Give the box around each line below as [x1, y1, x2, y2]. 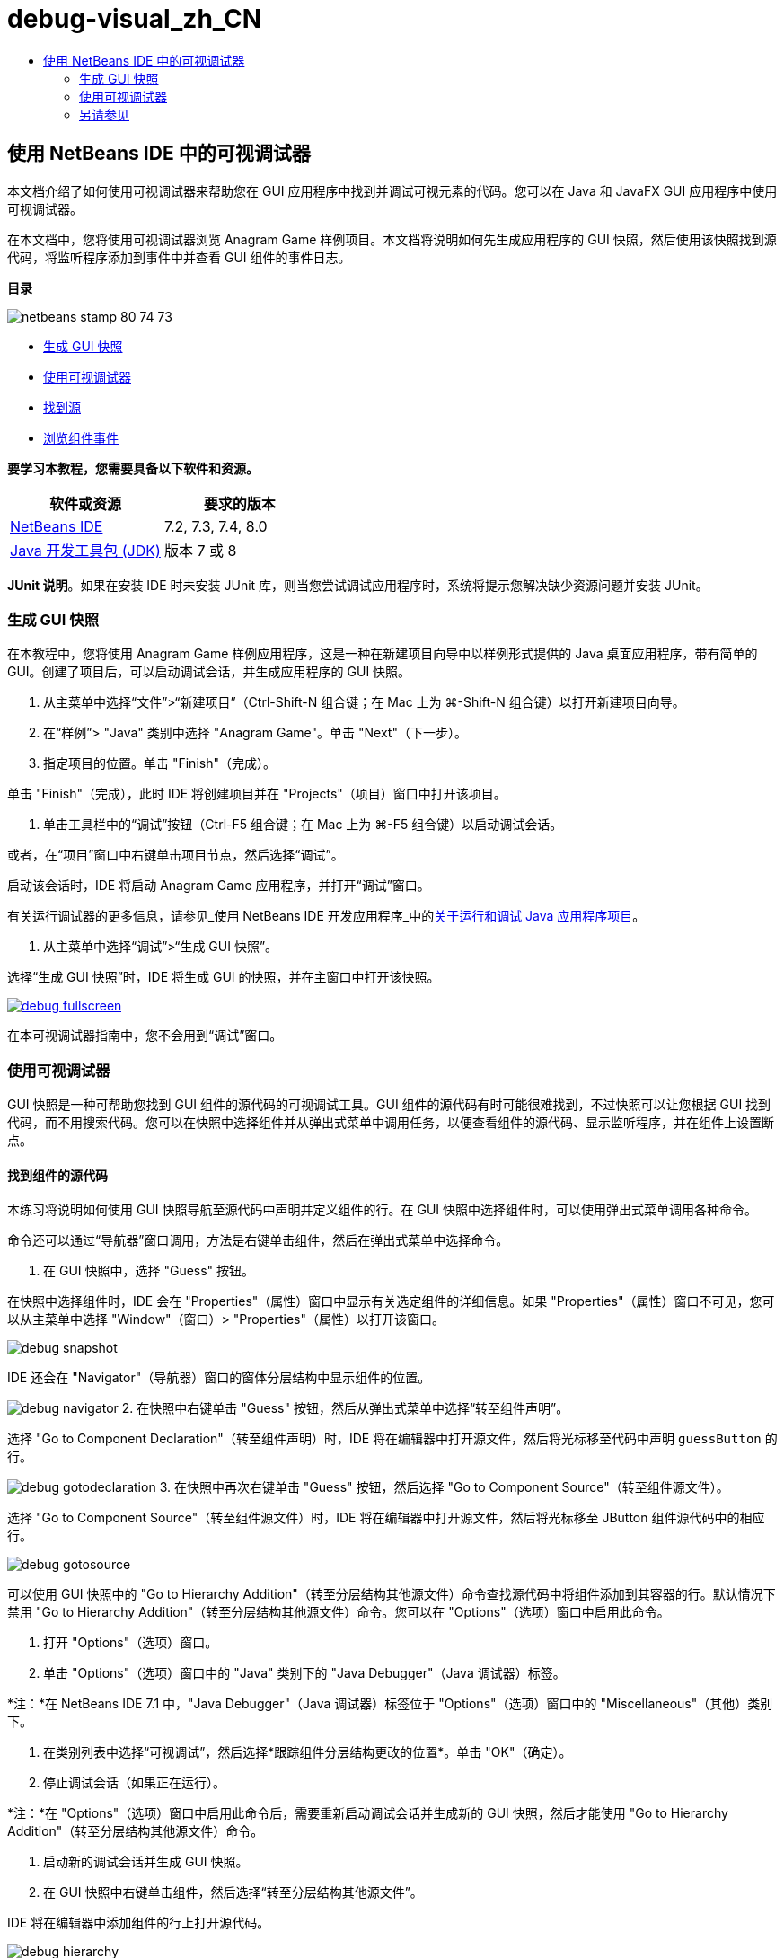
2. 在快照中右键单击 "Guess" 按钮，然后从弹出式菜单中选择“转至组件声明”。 [121, 1400, 569, 1416]
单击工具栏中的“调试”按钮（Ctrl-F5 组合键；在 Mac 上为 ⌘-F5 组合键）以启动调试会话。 [43, 816, 563, 833]
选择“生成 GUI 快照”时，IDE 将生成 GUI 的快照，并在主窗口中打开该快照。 [7, 969, 440, 985]
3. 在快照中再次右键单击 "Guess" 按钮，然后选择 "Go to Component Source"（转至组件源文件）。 [159, 1479, 729, 1495]
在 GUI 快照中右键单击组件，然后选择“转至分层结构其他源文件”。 [43, 1884, 423, 1901]
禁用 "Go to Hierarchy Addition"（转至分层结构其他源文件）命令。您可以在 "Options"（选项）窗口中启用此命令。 [7, 1604, 670, 1620]
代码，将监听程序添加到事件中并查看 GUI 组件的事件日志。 [7, 249, 351, 265]
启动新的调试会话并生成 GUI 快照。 [43, 1854, 249, 1870]
